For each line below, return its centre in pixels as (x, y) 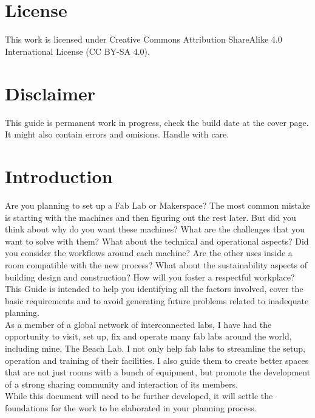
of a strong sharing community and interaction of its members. (121, 384)
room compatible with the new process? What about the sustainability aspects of (156, 264)
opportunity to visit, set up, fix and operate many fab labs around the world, (148, 336)
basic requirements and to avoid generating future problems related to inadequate (157, 300)
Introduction (59, 176)
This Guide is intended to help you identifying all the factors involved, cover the (154, 289)
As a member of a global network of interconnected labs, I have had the (138, 324)
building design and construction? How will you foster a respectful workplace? (150, 277)
